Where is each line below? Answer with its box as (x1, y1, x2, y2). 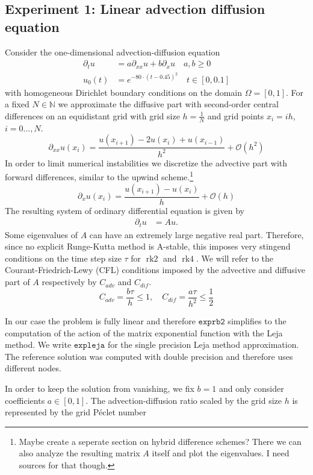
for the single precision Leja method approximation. (107, 338, 299, 351)
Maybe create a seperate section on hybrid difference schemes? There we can (19, 435, 302, 447)
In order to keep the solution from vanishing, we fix (5, 382, 194, 395)
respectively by (42, 275, 97, 288)
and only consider (218, 382, 284, 395)
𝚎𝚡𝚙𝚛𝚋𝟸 (198, 318, 225, 327)
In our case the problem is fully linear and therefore (5, 315, 196, 327)
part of (5, 275, 30, 288)
